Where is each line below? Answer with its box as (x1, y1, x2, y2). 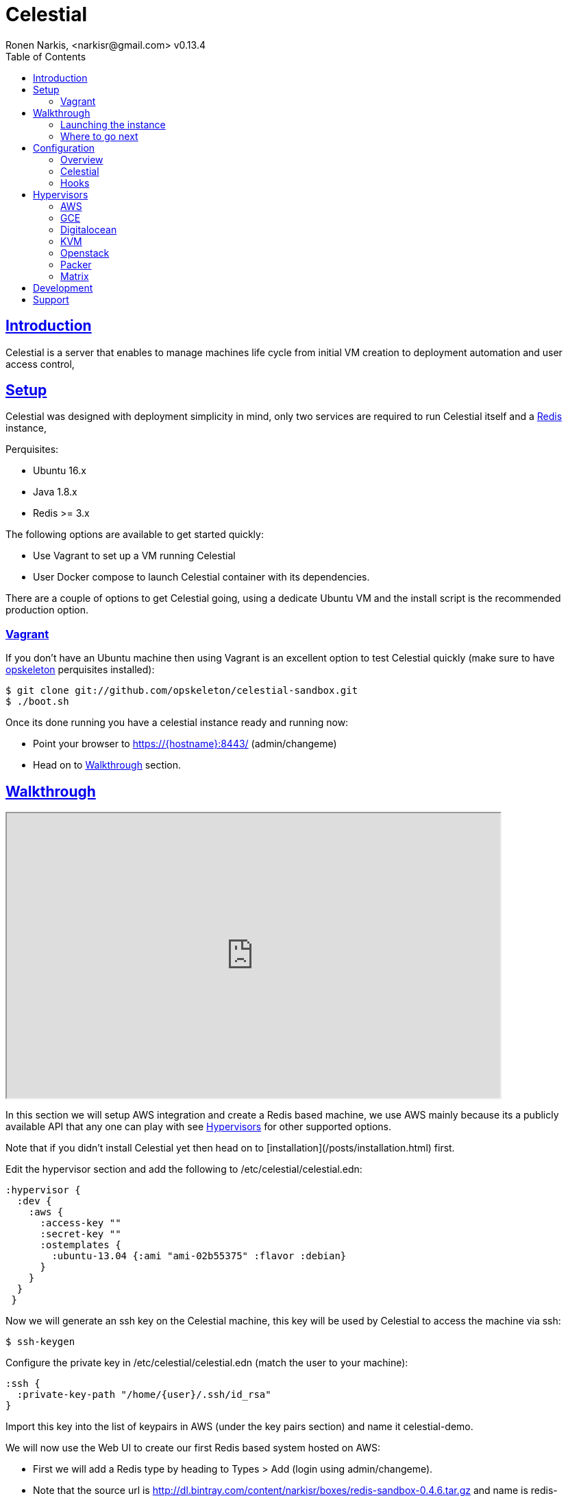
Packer (60, 258, 92, 270)
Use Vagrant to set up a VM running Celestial (33, 550, 236, 562)
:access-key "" (40, 1217, 121, 1229)
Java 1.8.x (33, 486, 77, 498)
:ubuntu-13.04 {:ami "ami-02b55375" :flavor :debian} (51, 1250, 347, 1262)
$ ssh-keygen (5, 1336, 75, 1348)
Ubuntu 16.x (33, 465, 86, 477)
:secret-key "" (40, 1228, 121, 1240)
